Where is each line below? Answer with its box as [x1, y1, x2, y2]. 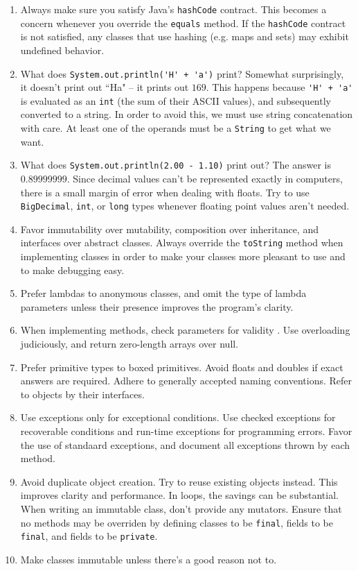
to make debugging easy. [20, 262, 125, 277]
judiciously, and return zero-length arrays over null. [20, 336, 239, 351]
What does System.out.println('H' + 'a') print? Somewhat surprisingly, [20, 66, 344, 80]
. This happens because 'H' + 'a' [206, 80, 353, 94]
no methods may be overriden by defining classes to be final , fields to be [20, 515, 333, 529]
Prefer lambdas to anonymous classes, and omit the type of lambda [20, 286, 307, 300]
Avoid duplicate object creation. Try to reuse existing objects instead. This [20, 474, 338, 488]
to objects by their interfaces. [20, 386, 145, 401]
